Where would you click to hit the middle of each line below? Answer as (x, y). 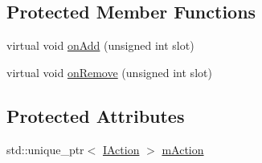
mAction (183, 149)
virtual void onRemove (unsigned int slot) (109, 72)
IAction (121, 149)
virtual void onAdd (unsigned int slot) (100, 45)
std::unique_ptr (45, 149)
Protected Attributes (96, 115)
